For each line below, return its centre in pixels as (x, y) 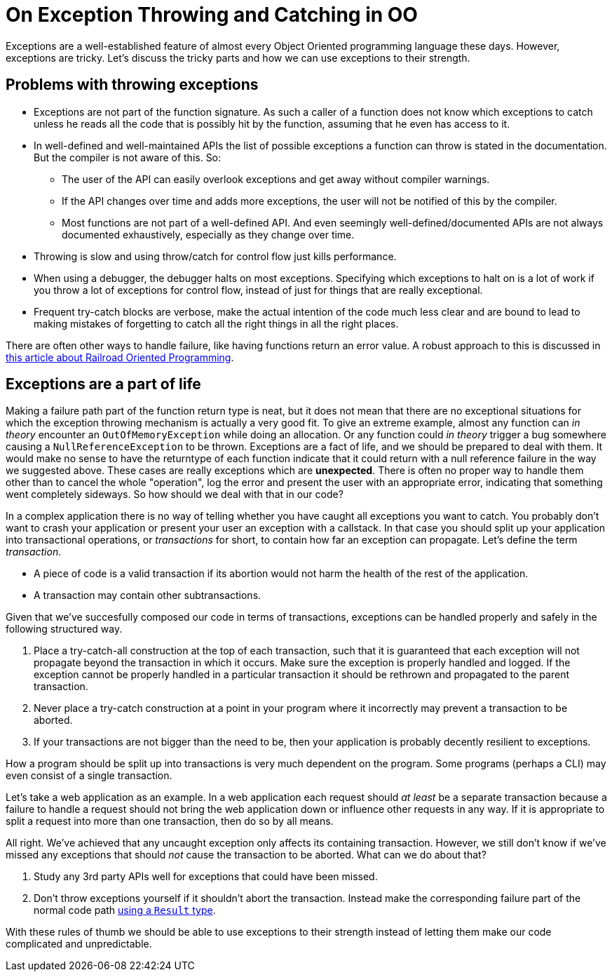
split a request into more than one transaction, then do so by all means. (170, 821)
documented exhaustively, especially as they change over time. (208, 234)
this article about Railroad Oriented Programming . (120, 357)
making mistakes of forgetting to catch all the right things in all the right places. (216, 323)
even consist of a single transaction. (89, 776)
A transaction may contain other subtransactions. (148, 595)
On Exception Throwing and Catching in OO (212, 15)
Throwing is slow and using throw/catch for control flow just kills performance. (215, 256)
